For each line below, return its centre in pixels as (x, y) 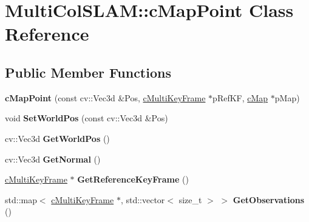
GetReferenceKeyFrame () (133, 179)
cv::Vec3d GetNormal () (53, 159)
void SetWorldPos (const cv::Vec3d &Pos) (87, 118)
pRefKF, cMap (240, 97)
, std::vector (143, 199)
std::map (21, 199)
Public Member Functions (88, 72)
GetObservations (269, 199)
